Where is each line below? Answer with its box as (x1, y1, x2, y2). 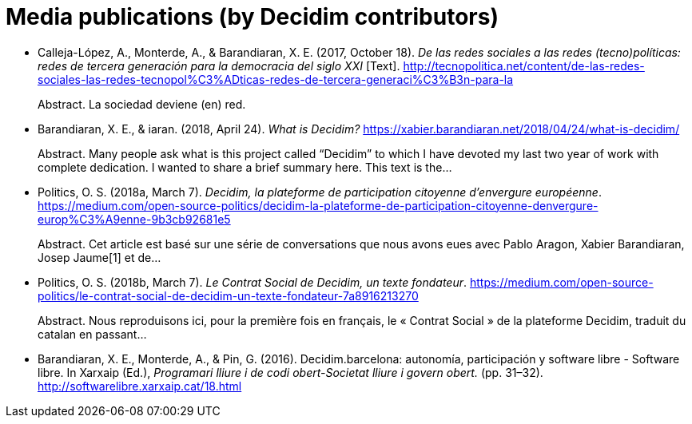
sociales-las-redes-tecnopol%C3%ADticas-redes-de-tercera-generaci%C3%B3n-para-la (38, 72, 514, 86)
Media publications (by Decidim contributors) (6, 3, 499, 30)
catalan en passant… (38, 327, 147, 341)
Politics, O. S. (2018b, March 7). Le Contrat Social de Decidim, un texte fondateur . (38, 275, 467, 289)
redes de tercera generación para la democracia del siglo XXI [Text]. (38, 58, 400, 73)
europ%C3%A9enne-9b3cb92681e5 (38, 212, 231, 226)
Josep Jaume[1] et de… (38, 250, 161, 264)
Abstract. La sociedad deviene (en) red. (38, 97, 246, 111)
